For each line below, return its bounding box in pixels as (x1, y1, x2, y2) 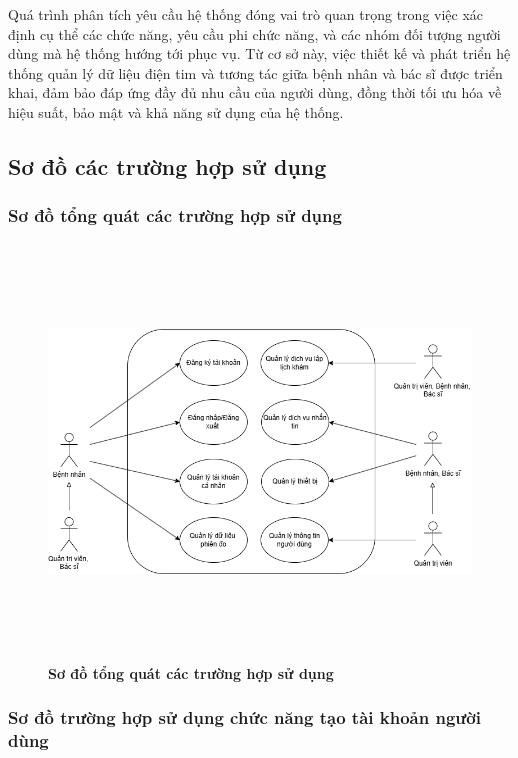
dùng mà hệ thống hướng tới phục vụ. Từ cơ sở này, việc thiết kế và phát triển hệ (8, 43, 511, 64)
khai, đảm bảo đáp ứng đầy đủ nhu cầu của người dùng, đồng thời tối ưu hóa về (8, 82, 502, 103)
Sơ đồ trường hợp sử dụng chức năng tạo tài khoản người (8, 705, 481, 730)
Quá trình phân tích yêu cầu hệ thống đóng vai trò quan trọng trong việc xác (8, 4, 484, 24)
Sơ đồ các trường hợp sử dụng (8, 150, 327, 181)
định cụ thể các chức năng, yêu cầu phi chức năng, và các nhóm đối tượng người (8, 23, 501, 44)
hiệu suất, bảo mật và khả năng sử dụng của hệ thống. (8, 101, 344, 122)
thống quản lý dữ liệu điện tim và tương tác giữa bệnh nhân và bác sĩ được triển (8, 62, 503, 83)
